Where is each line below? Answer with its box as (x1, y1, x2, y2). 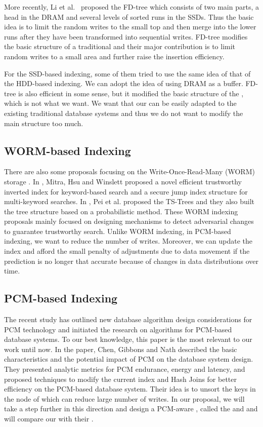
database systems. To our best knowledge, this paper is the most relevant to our (4, 334, 252, 344)
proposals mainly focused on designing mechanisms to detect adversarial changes (4, 216, 254, 226)
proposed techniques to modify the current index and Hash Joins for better (4, 373, 237, 384)
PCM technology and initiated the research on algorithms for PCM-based (4, 324, 232, 334)
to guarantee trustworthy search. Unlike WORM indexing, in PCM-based (4, 225, 231, 236)
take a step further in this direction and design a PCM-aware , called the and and (4, 403, 258, 414)
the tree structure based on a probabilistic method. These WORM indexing (4, 206, 238, 216)
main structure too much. (4, 118, 83, 128)
